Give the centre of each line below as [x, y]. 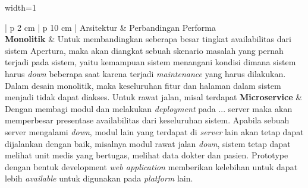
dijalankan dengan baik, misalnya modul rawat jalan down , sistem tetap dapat [148, 143]
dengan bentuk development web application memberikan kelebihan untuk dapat [151, 166]
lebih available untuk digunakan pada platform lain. [99, 178]
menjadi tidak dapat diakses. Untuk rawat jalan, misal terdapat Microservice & [154, 97]
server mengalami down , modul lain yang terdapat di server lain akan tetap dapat [154, 131]
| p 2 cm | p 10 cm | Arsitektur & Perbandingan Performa [110, 27]
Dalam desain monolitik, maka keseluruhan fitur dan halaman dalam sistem [143, 85]
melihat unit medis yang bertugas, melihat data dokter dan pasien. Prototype [147, 155]
